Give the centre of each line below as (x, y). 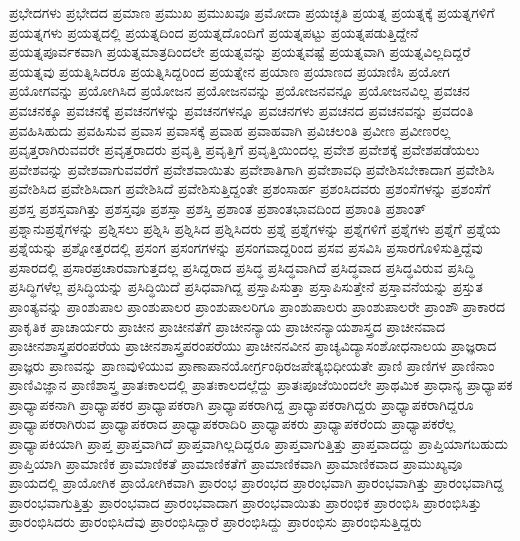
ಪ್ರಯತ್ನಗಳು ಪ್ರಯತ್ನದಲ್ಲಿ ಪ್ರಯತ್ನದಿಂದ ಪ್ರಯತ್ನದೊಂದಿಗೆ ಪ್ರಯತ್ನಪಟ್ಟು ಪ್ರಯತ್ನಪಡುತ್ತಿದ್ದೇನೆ (214, 31)
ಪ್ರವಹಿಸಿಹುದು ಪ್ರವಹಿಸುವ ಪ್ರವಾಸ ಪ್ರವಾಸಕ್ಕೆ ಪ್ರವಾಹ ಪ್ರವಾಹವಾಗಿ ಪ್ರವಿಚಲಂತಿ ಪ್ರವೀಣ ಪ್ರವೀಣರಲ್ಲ (230, 129)
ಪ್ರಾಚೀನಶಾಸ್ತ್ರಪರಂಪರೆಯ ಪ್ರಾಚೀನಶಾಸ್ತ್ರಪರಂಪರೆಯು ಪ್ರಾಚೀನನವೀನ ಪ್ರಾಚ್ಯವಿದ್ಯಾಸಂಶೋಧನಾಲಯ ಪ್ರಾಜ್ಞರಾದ (253, 345)
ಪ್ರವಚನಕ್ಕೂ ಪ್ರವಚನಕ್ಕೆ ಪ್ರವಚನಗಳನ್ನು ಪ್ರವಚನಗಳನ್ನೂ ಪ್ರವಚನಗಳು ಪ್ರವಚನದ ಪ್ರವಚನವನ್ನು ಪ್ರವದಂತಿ (241, 109)
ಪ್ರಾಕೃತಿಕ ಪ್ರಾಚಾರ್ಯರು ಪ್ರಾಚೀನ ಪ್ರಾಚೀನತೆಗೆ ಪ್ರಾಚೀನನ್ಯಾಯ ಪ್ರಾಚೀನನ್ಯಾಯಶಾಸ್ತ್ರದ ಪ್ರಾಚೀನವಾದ (227, 325)
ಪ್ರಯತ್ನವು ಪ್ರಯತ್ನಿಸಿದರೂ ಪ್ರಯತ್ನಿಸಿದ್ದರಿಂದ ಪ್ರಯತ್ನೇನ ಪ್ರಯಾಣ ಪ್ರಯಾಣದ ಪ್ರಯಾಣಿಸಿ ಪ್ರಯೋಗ (229, 70)
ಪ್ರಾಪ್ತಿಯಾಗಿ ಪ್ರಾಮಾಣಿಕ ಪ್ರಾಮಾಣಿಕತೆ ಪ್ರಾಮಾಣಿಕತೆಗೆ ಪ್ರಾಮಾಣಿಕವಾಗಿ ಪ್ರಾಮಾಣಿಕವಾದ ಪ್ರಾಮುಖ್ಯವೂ (236, 462)
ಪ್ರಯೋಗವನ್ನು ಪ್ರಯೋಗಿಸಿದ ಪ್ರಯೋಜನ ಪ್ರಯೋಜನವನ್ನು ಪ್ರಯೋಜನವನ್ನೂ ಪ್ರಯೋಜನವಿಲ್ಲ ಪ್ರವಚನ (239, 90)
